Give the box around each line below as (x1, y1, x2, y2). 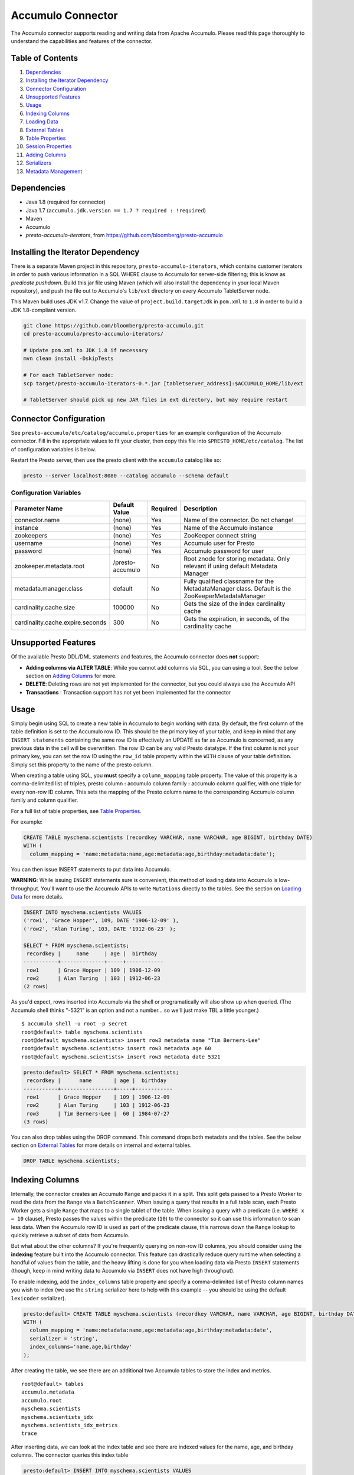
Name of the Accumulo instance (183, 523, 274, 532)
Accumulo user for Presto (183, 539, 255, 547)
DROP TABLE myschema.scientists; (23, 1158, 120, 1165)
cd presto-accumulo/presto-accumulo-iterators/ (23, 330, 163, 337)
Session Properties (25, 143, 72, 150)
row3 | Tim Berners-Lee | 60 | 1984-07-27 (27, 1110, 170, 1117)
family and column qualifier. (11, 796, 78, 804)
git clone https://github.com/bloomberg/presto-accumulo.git (23, 322, 204, 329)
